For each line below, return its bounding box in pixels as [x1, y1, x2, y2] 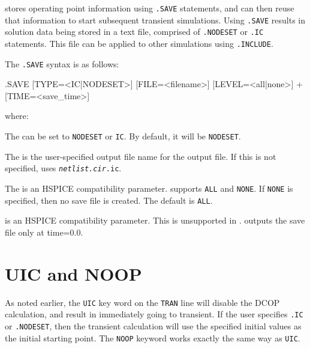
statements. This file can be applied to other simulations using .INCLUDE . [5, 37, 273, 49]
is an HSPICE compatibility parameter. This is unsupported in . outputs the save [5, 214, 305, 227]
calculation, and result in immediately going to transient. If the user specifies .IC [5, 308, 303, 320]
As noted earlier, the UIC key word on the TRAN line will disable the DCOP [5, 296, 280, 308]
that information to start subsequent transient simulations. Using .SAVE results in [5, 13, 306, 26]
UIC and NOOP [5, 261, 142, 285]
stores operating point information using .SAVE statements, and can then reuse [5, 2, 294, 14]
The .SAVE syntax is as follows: [5, 57, 119, 70]
